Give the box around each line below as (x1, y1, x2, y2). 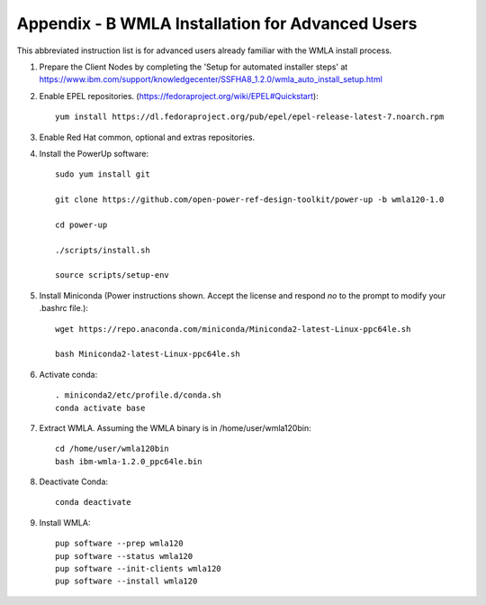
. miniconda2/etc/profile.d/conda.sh (55, 390, 222, 400)
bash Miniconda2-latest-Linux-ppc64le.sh (55, 349, 240, 360)
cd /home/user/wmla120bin (55, 444, 170, 454)
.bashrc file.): (39, 303, 89, 314)
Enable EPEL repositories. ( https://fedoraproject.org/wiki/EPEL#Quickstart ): (39, 90, 319, 101)
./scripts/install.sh (55, 244, 150, 255)
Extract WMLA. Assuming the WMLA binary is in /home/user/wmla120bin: (39, 422, 311, 433)
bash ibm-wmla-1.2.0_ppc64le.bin (55, 456, 202, 466)
